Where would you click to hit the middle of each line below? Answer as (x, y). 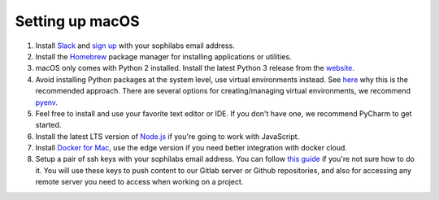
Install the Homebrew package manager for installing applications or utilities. (163, 56)
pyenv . (47, 102)
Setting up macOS (77, 21)
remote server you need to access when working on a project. (139, 182)
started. (48, 125)
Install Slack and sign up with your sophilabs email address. (135, 46)
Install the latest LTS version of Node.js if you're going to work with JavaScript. (167, 136)
